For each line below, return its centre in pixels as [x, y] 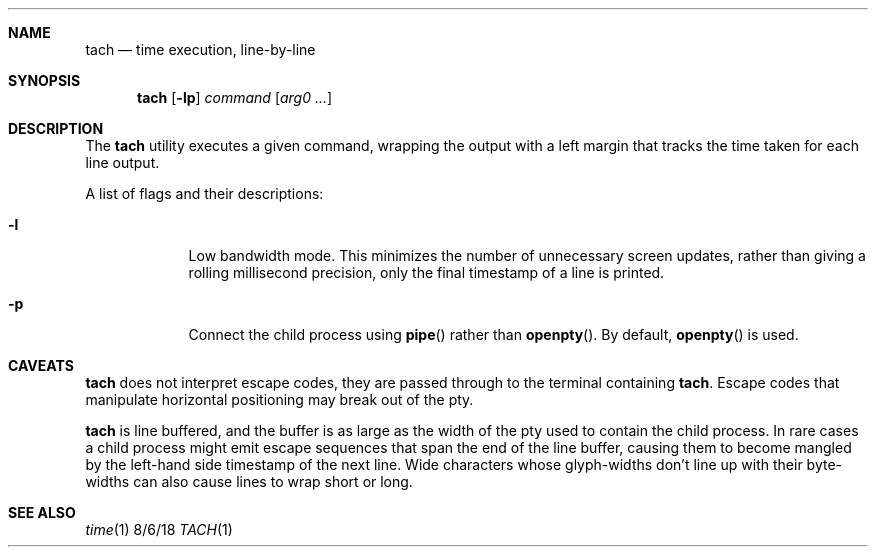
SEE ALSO [42, 512]
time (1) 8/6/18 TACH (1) [159, 529]
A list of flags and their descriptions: [204, 193]
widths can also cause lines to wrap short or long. [249, 481]
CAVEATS [41, 365]
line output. [122, 162]
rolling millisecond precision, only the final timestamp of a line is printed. [426, 272]
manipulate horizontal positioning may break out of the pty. [279, 399]
